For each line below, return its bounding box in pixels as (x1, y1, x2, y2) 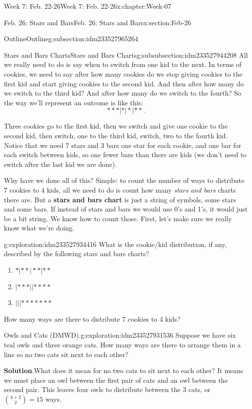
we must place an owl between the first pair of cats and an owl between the (4, 375, 228, 385)
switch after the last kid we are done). (4, 159, 117, 169)
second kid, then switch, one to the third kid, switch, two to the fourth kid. (4, 130, 228, 140)
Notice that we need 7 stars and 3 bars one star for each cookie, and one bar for (4, 140, 242, 150)
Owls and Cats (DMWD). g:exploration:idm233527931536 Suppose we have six (4, 330, 236, 340)
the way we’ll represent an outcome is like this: (4, 97, 143, 107)
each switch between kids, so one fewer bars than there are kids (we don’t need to (4, 149, 247, 160)
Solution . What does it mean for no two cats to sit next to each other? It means (4, 365, 243, 376)
